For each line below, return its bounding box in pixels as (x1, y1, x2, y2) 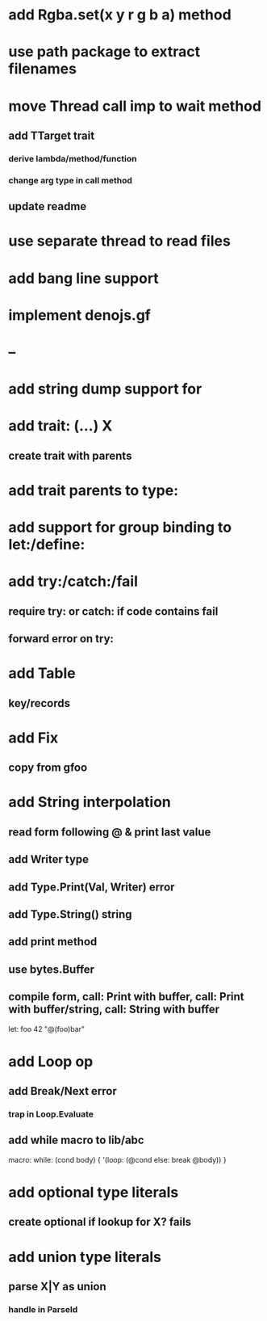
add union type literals (8, 1247, 161, 1266)
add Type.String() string (8, 907, 132, 921)
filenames (8, 60, 77, 78)
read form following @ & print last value (8, 825, 211, 839)
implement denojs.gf (8, 305, 151, 324)
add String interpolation (8, 793, 172, 811)
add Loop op (8, 1052, 94, 1071)
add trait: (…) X (8, 417, 113, 435)
